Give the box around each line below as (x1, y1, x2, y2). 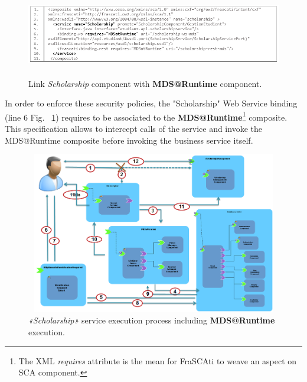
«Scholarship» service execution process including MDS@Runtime (28, 314, 275, 326)
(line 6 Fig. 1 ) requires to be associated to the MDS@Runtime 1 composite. (5, 109, 288, 123)
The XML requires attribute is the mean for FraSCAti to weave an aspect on (18, 354, 297, 367)
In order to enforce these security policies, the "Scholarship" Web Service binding (5, 97, 298, 109)
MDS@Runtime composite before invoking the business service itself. (5, 134, 253, 146)
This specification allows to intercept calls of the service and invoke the (5, 122, 262, 135)
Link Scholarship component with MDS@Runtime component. (28, 77, 262, 89)
